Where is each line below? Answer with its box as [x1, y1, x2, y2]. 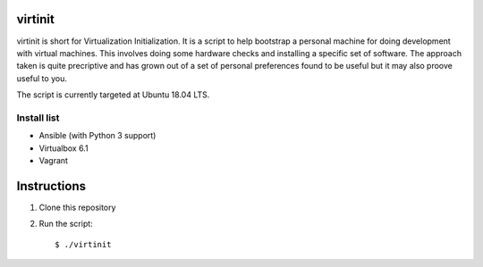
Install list [16, 112, 60, 124]
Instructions [16, 179, 87, 194]
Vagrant [38, 155, 69, 165]
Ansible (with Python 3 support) [38, 130, 157, 141]
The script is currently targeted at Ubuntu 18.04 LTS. [16, 89, 210, 100]
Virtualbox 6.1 [38, 143, 89, 154]
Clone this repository [38, 202, 116, 213]
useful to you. [16, 72, 67, 84]
